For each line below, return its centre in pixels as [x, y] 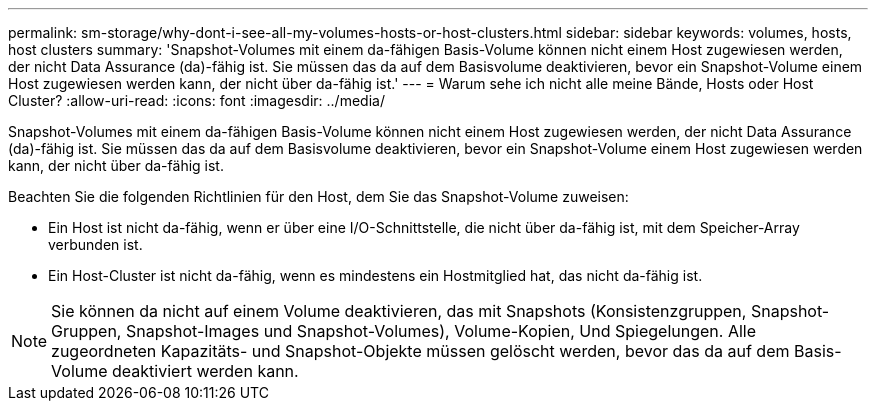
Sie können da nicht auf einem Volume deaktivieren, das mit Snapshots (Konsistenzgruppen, [399, 311]
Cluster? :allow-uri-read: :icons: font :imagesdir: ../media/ [196, 100]
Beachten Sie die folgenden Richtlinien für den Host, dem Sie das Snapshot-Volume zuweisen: [318, 196]
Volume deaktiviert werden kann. [175, 371]
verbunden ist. [95, 244]
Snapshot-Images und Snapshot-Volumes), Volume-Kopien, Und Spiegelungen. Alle [441, 331]
